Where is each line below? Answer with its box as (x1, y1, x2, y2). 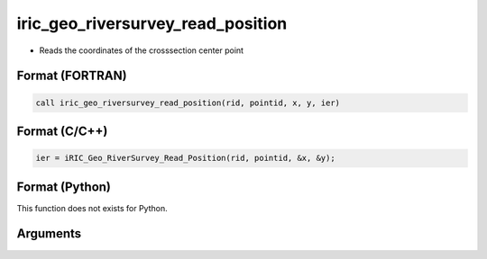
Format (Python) (16, 179, 112, 194)
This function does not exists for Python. (16, 202, 168, 213)
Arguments (16, 226, 82, 242)
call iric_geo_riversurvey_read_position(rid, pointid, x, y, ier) (35, 97, 341, 108)
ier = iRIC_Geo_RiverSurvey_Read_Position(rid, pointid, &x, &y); (35, 153, 335, 164)
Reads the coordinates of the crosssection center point (39, 45, 243, 56)
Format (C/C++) (16, 123, 108, 138)
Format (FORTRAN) (16, 68, 127, 84)
